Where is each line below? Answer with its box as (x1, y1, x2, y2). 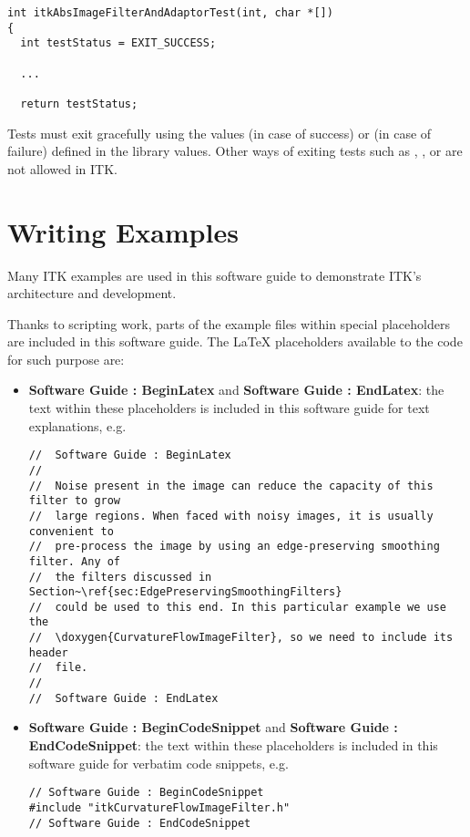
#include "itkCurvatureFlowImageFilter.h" (28, 801, 291, 814)
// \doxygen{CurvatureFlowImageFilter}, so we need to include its (28, 631, 454, 645)
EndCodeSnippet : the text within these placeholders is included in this (28, 736, 438, 754)
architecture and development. (7, 284, 177, 303)
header (28, 646, 68, 659)
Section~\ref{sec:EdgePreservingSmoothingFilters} (28, 585, 342, 599)
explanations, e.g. (28, 416, 127, 435)
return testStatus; (20, 97, 138, 110)
